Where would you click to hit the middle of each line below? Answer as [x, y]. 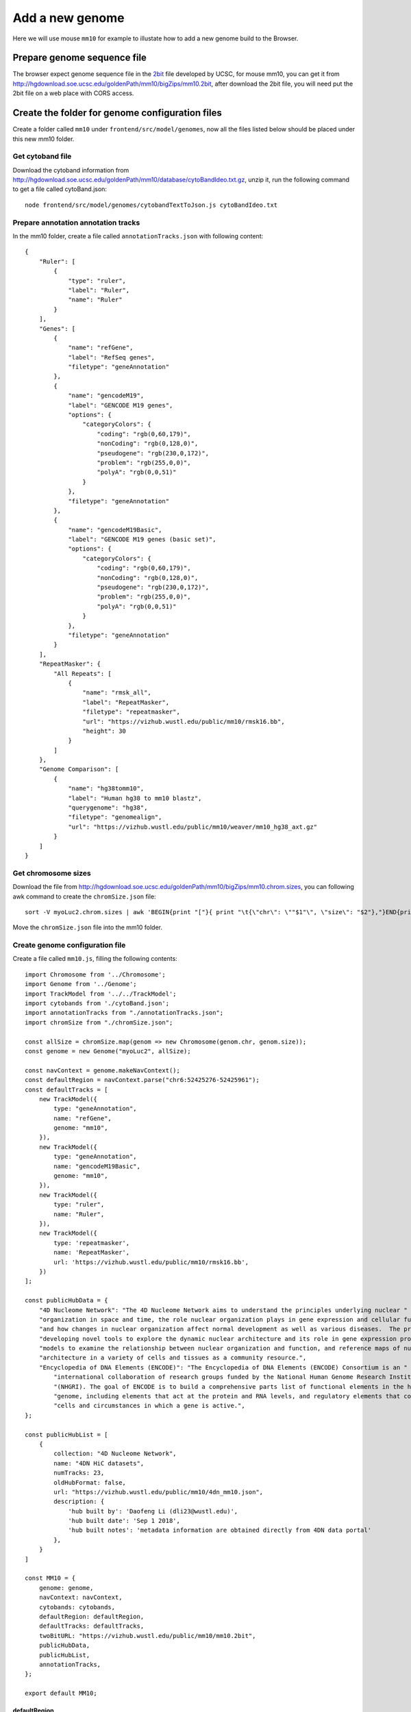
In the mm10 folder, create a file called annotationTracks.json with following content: [138, 236]
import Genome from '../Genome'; [81, 984]
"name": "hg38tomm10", [106, 789]
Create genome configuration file [69, 945]
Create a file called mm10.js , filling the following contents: [95, 959]
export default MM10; [61, 1694]
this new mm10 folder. [43, 139]
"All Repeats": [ [83, 674]
